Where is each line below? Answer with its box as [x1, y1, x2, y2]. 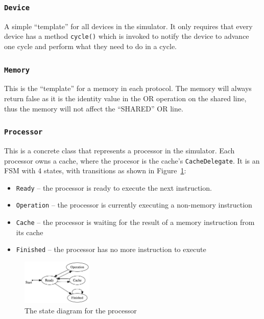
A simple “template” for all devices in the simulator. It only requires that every [4, 20, 253, 31]
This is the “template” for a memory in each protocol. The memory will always [4, 83, 252, 94]
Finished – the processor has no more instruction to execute [16, 244, 206, 255]
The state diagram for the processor [25, 305, 137, 315]
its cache [16, 226, 43, 237]
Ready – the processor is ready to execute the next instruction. [16, 182, 212, 193]
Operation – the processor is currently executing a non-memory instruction [16, 199, 252, 210]
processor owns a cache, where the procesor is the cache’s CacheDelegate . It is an [4, 155, 260, 166]
